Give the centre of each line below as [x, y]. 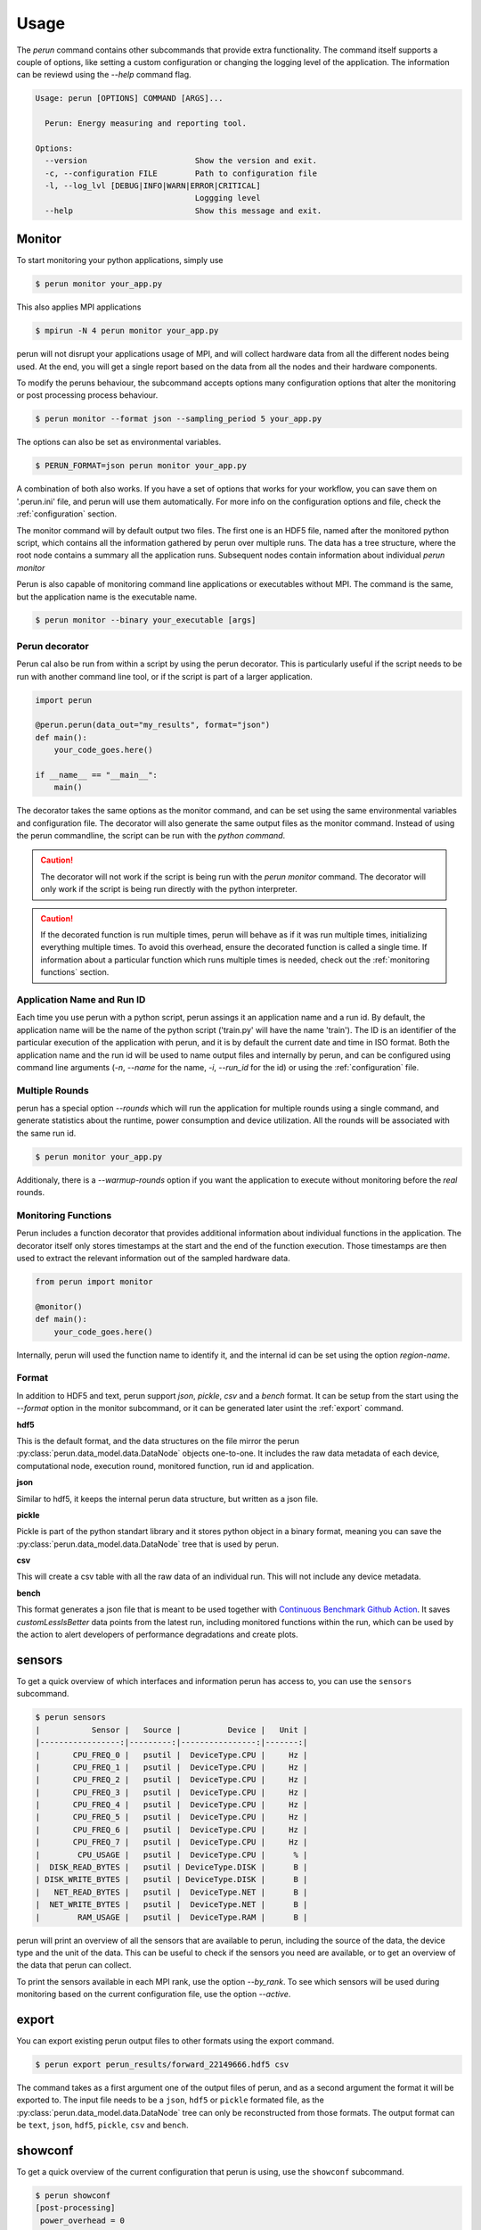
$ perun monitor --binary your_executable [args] [146, 620]
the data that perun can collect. [74, 1965]
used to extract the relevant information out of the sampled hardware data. [154, 1259]
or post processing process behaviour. [87, 395]
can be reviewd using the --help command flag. [104, 75]
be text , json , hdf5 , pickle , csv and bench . [102, 2125]
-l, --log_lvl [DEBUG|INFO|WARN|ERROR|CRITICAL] [153, 186]
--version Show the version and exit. [181, 161]
